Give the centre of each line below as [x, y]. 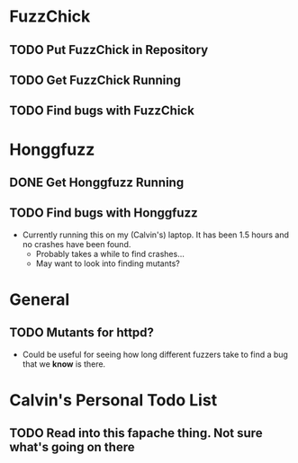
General [40, 299]
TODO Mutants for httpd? [82, 333]
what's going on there [72, 447]
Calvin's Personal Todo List [113, 400]
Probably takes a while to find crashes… [110, 254]
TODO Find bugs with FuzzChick [102, 111]
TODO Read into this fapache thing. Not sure [136, 433]
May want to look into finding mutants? [108, 263]
